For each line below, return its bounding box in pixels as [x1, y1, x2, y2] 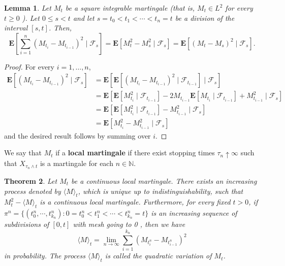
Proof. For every [4, 61, 54, 72]
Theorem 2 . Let [4, 176, 57, 186]
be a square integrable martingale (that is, [65, 3, 195, 13]
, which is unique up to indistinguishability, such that [78, 185, 243, 196]
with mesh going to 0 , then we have [73, 219, 185, 229]
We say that [4, 147, 42, 158]
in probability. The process [4, 250, 85, 261]
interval [4, 22, 28, 33]
